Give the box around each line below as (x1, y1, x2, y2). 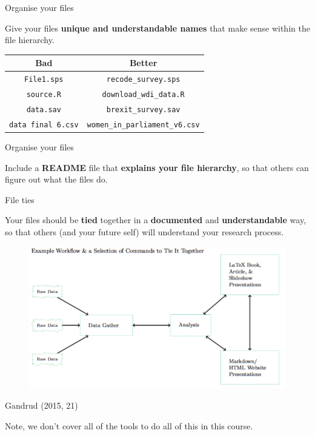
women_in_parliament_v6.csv (87, 120, 200, 129)
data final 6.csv (9, 120, 79, 129)
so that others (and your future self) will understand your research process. (5, 225, 284, 238)
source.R (26, 90, 61, 99)
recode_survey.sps (106, 75, 181, 84)
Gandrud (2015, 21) (5, 399, 78, 412)
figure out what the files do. (5, 173, 108, 186)
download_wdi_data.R (102, 90, 185, 99)
